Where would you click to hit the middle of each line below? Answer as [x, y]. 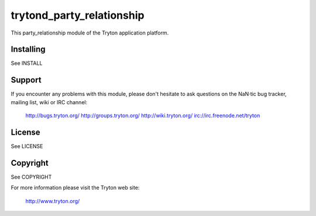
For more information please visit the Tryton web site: [75, 188]
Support [26, 80]
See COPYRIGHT [31, 177]
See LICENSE [27, 146]
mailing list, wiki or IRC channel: [49, 102]
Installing [28, 49]
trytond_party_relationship [78, 15]
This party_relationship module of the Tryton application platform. [90, 33]
